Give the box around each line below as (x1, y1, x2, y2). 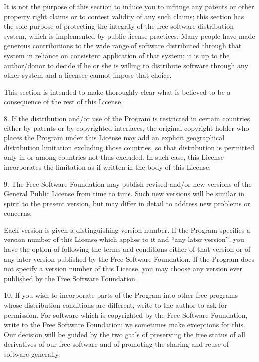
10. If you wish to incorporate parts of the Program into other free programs (4, 290, 238, 300)
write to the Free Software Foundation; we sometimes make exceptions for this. (4, 319, 245, 330)
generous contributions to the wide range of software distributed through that (4, 40, 242, 51)
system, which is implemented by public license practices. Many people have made (4, 30, 255, 41)
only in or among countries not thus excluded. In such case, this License (4, 152, 224, 162)
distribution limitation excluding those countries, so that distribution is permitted (4, 142, 254, 152)
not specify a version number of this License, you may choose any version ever (4, 263, 242, 274)
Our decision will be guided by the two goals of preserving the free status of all (4, 329, 245, 339)
